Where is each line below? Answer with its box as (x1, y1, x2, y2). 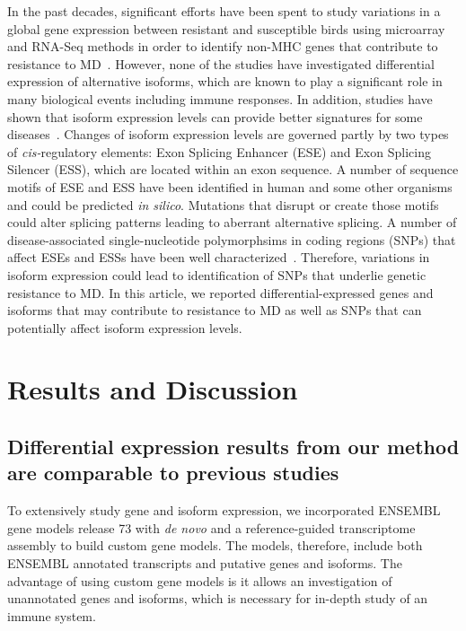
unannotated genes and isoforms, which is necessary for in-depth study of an (7, 589, 428, 608)
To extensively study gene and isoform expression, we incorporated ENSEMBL (7, 501, 441, 520)
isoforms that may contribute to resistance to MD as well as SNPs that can (7, 301, 422, 320)
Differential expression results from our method (7, 433, 460, 460)
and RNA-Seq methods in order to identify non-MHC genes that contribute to (7, 37, 438, 56)
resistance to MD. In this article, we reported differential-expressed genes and (7, 283, 434, 302)
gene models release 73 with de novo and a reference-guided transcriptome (7, 518, 416, 537)
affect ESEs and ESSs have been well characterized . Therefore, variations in (7, 248, 430, 267)
